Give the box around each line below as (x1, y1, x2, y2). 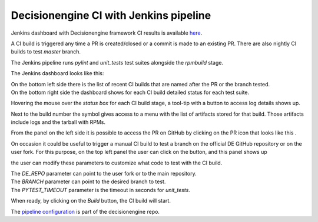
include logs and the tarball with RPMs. (11, 119, 106, 126)
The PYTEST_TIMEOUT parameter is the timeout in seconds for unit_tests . (11, 186, 191, 193)
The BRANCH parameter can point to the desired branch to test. (11, 178, 166, 185)
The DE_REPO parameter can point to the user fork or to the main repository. (11, 170, 197, 177)
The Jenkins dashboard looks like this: (11, 70, 104, 77)
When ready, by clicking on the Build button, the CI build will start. (11, 197, 171, 204)
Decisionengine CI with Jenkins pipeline (11, 9, 211, 22)
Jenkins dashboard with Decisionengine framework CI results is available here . (11, 29, 203, 36)
